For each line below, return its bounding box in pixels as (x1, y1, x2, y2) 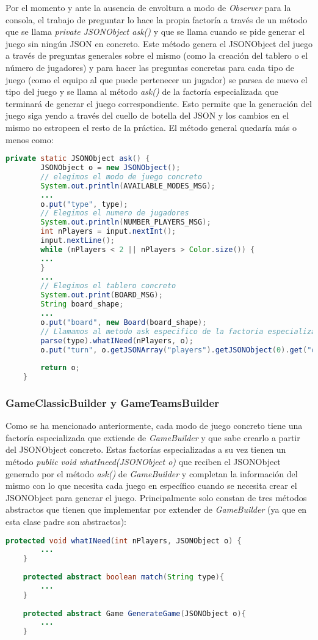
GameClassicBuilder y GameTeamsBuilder (5, 395, 219, 410)
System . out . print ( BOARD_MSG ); (40, 291, 163, 300)
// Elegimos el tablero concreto (40, 281, 176, 291)
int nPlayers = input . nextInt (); (40, 227, 176, 236)
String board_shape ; (40, 300, 124, 309)
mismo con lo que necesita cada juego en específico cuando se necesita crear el (5, 479, 297, 492)
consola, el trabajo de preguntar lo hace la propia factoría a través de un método (5, 13, 308, 26)
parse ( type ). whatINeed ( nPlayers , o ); (40, 336, 193, 345)
